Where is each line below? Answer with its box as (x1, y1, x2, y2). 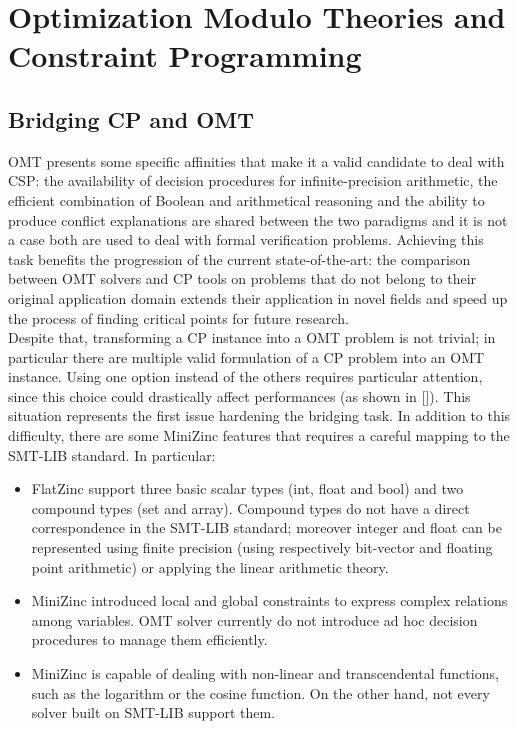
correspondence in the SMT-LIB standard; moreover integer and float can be (31, 517, 502, 538)
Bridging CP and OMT (8, 103, 255, 134)
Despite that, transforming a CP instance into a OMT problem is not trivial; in (8, 327, 496, 348)
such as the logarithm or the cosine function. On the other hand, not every (31, 682, 490, 703)
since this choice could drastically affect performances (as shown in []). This (8, 385, 471, 406)
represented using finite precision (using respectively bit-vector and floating (31, 537, 493, 558)
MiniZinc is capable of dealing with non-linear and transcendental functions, (31, 663, 499, 684)
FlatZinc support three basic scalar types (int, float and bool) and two (31, 478, 464, 499)
